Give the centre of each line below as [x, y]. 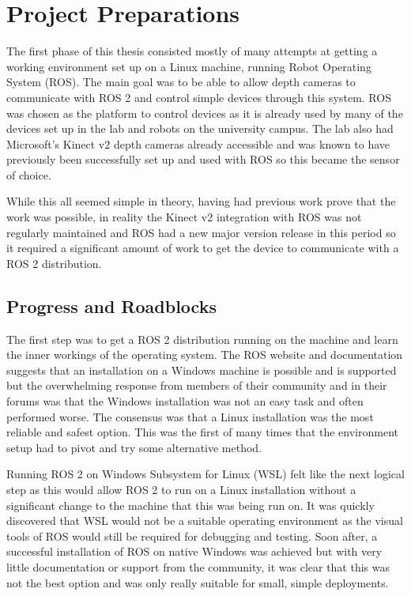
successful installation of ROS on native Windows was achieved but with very [194, 551]
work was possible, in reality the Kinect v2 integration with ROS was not [184, 217]
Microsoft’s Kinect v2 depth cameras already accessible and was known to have [198, 143]
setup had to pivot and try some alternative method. [134, 447]
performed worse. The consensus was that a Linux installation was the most [190, 416]
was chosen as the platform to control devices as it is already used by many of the [205, 113]
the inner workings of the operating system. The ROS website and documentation [205, 355]
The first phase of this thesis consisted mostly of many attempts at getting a [192, 51]
